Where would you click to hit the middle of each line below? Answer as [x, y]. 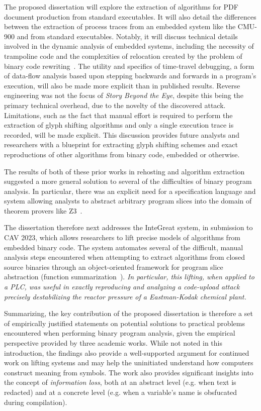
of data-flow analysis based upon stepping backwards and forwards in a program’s [130, 76]
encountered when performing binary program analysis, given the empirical [120, 333]
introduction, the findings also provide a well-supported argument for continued [127, 352]
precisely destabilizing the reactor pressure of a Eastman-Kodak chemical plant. [125, 296]
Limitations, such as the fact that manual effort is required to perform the [118, 115]
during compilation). [36, 402]
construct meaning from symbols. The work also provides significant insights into [129, 372]
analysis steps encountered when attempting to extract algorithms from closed [124, 257]
